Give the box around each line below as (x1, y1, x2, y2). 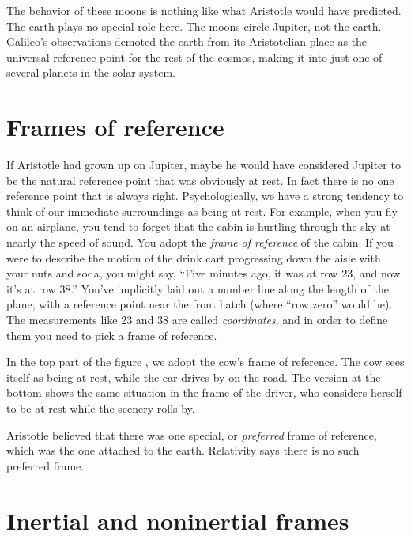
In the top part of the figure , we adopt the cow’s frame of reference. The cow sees (6, 353, 405, 370)
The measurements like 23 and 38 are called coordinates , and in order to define (6, 311, 388, 328)
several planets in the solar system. (6, 64, 175, 81)
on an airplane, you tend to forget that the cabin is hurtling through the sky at (6, 218, 390, 235)
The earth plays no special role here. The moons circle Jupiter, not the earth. (6, 17, 382, 34)
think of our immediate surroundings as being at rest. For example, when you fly (6, 202, 398, 219)
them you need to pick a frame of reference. (6, 327, 217, 343)
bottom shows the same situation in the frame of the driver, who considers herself (6, 384, 402, 401)
